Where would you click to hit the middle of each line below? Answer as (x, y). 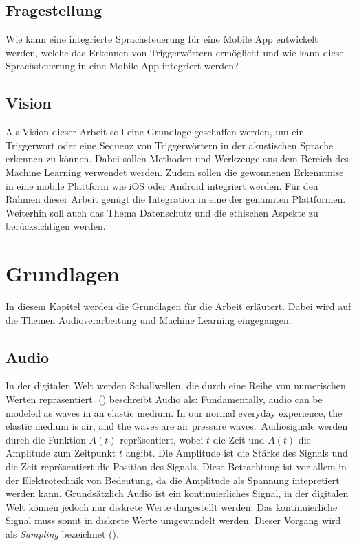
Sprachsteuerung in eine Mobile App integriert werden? (122, 66)
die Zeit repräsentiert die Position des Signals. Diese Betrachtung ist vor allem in (176, 467)
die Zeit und (239, 439)
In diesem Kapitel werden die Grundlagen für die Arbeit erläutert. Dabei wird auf (178, 306)
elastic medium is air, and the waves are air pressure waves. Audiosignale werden (177, 426)
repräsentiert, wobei (162, 439)
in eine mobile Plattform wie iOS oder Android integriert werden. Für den (162, 185)
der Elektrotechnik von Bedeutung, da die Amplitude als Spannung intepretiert (173, 480)
